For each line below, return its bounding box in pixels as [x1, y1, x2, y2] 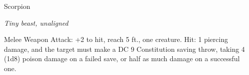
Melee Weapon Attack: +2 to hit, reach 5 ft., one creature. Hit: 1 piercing [4, 34, 228, 44]
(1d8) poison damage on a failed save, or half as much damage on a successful [4, 53, 240, 64]
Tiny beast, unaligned [4, 17, 68, 28]
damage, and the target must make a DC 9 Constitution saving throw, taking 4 [4, 43, 245, 54]
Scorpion [4, 1, 30, 11]
